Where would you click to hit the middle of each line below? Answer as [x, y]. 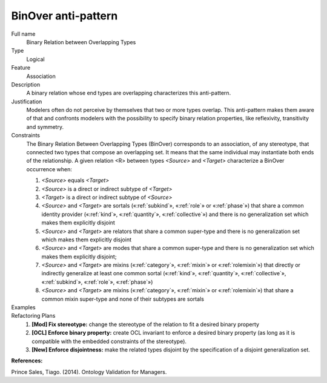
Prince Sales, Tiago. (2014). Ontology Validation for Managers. [89, 372]
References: [27, 361]
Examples [23, 307]
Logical [35, 59]
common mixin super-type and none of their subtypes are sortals [123, 299]
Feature [21, 68]
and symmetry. [45, 126]
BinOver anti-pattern [64, 16]
